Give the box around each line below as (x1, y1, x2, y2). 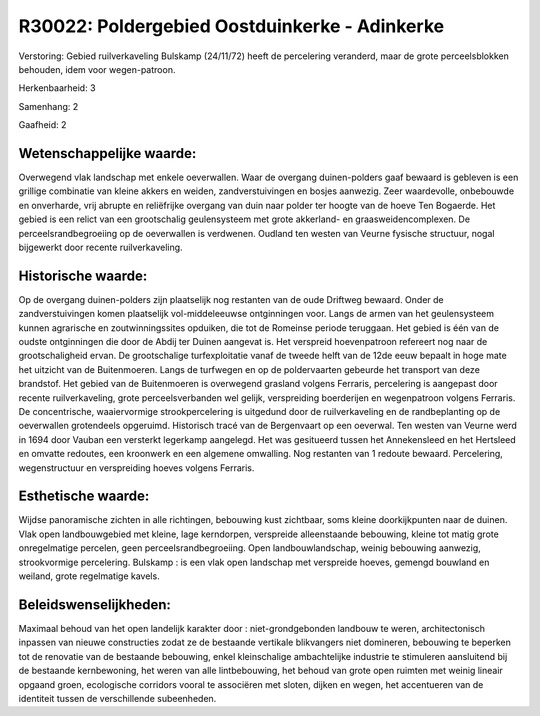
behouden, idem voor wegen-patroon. (18, 63, 176, 75)
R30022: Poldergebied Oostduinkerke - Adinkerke (18, 15, 445, 37)
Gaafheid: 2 (18, 119, 67, 131)
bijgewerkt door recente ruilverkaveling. (18, 241, 184, 253)
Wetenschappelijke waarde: (18, 145, 197, 162)
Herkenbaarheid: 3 (18, 82, 96, 94)
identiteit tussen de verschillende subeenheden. (18, 692, 217, 704)
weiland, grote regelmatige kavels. (18, 570, 160, 582)
